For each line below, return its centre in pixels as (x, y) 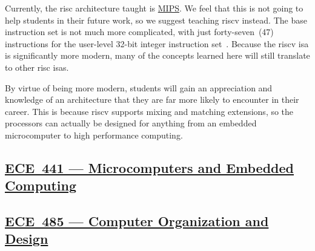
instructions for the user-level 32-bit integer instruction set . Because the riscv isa (157, 43)
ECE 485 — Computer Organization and (137, 221)
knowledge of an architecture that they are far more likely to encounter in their (152, 99)
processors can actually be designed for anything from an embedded (131, 123)
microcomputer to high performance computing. (94, 135)
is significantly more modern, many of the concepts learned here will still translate (157, 55)
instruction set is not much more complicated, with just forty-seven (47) (139, 32)
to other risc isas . (37, 67)
